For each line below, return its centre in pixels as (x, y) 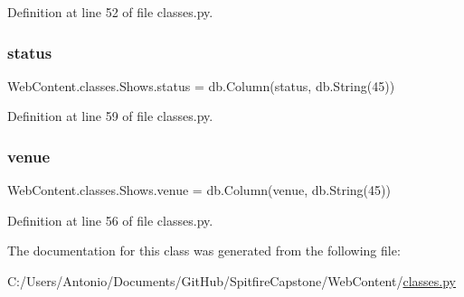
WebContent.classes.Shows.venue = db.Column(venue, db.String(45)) (199, 190)
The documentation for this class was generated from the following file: (204, 251)
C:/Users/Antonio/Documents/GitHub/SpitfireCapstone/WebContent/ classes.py (232, 281)
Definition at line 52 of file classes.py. (110, 12)
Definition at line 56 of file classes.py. (110, 220)
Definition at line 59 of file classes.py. (110, 116)
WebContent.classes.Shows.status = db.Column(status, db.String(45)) (201, 85)
